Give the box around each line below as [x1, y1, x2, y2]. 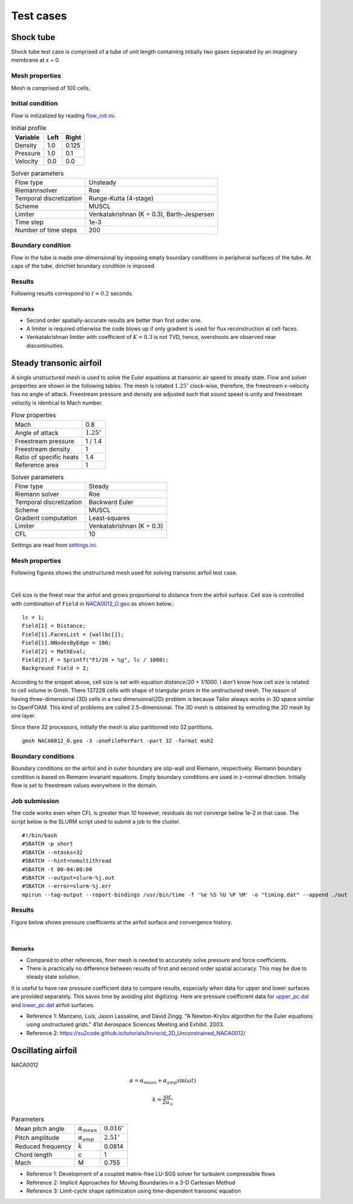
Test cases [11, 9, 67, 22]
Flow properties [11, 411, 56, 419]
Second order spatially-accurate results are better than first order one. [26, 317, 202, 324]
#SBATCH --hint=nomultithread [22, 857, 112, 864]
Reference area [15, 461, 59, 469]
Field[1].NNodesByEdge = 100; [22, 639, 112, 646]
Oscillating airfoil [11, 1045, 78, 1056]
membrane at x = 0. [11, 56, 61, 64]
